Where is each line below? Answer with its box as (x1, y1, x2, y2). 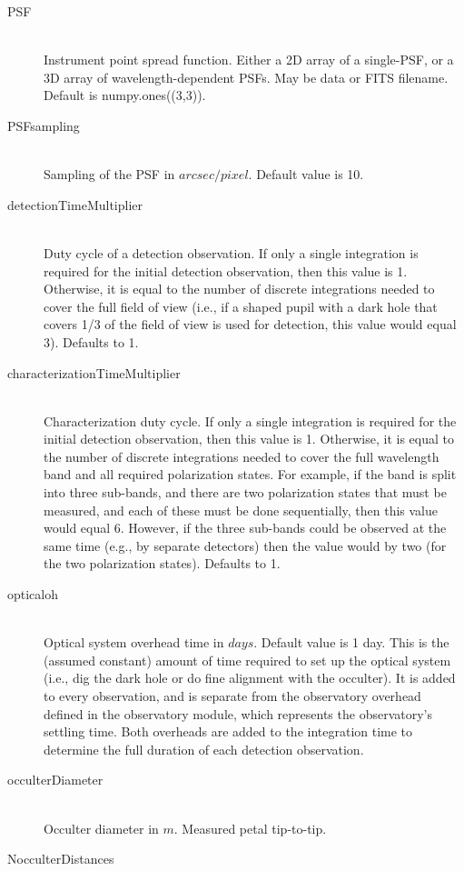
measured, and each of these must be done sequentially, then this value (44, 500, 439, 519)
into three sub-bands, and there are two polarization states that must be (44, 483, 447, 502)
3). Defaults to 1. (44, 332, 139, 351)
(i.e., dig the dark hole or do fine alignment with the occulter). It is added (44, 668, 456, 687)
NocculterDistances (7, 849, 114, 868)
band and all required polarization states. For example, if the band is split (44, 465, 457, 484)
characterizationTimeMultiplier (7, 363, 181, 382)
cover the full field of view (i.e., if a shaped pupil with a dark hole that (44, 296, 438, 315)
